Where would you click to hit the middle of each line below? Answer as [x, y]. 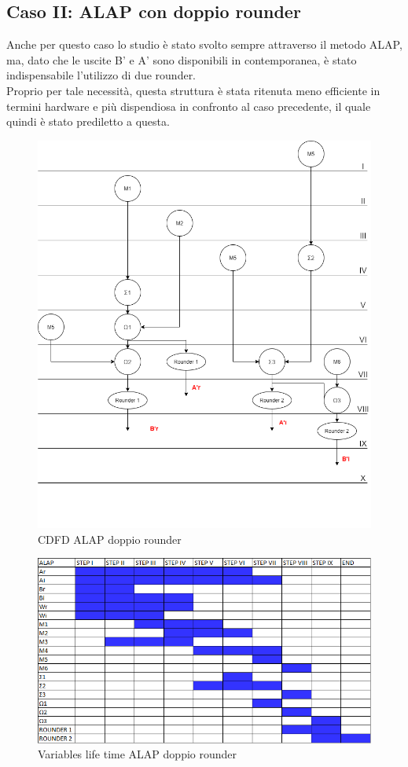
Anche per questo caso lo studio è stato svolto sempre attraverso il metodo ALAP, [204, 44]
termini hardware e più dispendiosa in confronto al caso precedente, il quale [189, 106]
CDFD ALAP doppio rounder [110, 539]
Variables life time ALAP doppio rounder [138, 754]
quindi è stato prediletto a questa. [88, 121]
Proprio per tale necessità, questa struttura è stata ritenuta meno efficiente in [193, 90]
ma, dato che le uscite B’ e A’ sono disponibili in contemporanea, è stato [182, 59]
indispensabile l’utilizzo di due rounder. [101, 75]
